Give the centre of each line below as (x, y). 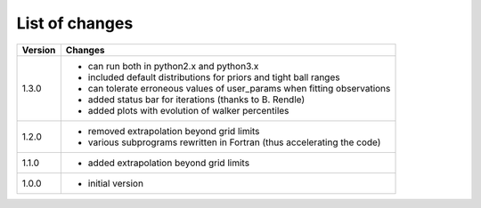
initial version (116, 183)
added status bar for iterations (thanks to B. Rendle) (196, 100)
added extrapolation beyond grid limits (168, 163)
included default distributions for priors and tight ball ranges (214, 77)
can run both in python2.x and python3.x (173, 66)
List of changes (75, 23)
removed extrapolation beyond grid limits (174, 131)
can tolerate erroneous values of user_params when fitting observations (239, 88)
